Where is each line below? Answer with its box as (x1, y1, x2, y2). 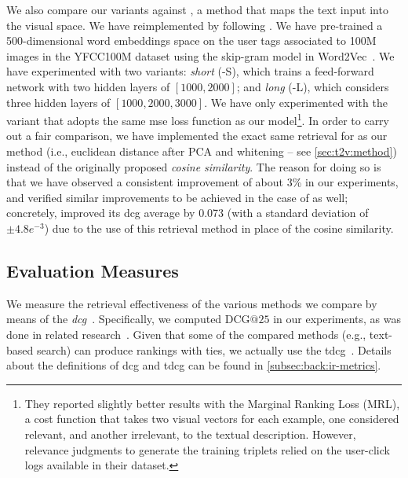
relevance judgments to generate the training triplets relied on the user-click (24, 441, 390, 458)
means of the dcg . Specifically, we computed (6, 311, 222, 327)
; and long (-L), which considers (236, 78, 389, 94)
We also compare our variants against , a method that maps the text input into (6, 2, 388, 17)
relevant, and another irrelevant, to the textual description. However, (24, 425, 356, 442)
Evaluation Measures (6, 258, 179, 282)
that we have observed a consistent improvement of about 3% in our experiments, (6, 174, 399, 190)
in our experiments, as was (273, 311, 402, 327)
